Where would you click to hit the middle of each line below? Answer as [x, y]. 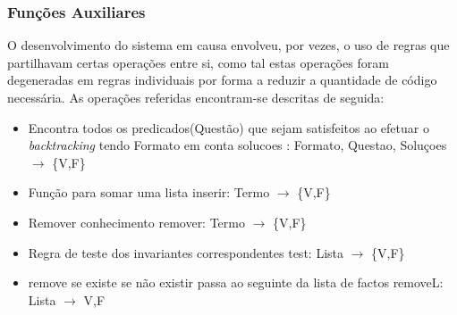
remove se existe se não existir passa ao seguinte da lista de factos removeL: [236, 282]
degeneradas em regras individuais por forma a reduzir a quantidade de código [222, 80]
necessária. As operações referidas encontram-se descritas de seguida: [196, 97]
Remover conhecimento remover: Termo [136, 222]
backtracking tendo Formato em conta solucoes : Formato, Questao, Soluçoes [237, 145]
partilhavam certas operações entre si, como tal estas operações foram [198, 62]
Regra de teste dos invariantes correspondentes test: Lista [186, 252]
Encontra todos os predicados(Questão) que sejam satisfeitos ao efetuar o [228, 127]
